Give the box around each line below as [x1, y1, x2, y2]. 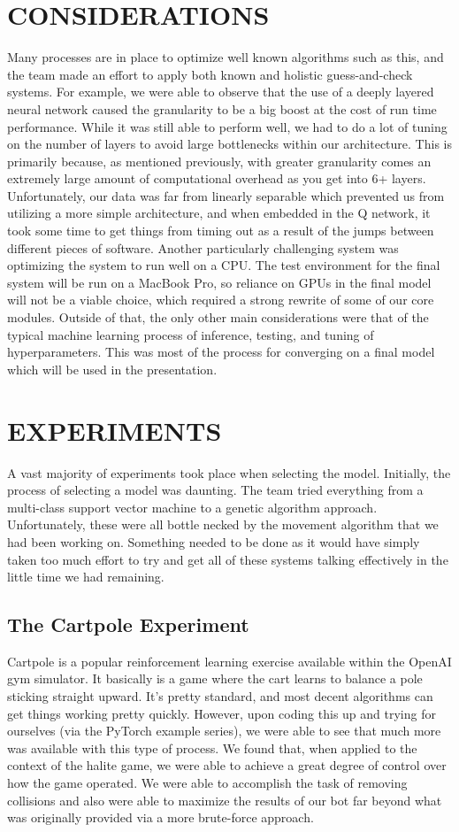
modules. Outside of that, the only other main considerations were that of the [7, 308, 429, 327]
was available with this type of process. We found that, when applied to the [7, 738, 417, 757]
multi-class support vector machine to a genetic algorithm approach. [7, 497, 378, 516]
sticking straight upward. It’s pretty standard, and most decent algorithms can [7, 687, 433, 705]
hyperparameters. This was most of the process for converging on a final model [7, 343, 435, 361]
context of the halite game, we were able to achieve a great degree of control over [7, 756, 447, 774]
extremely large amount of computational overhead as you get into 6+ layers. [7, 169, 426, 188]
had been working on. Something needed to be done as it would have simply [7, 532, 420, 551]
